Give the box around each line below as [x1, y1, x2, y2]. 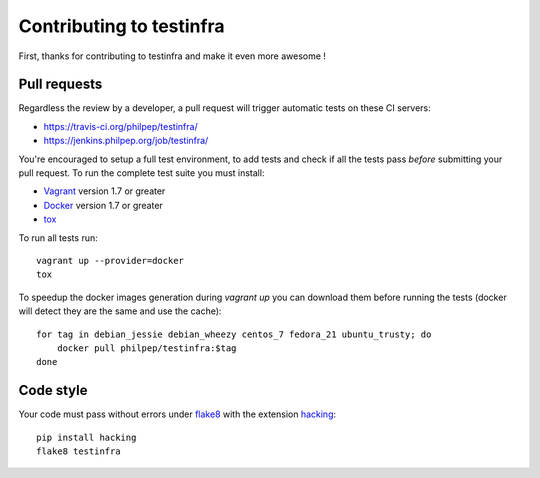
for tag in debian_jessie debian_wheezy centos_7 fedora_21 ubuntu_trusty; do [36, 328, 432, 340]
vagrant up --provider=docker [36, 255, 185, 266]
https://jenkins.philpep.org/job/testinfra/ [43, 135, 209, 147]
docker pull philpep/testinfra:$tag [56, 342, 237, 354]
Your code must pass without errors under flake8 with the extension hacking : [18, 408, 337, 420]
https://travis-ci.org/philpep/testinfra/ [43, 120, 199, 132]
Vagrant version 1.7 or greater [43, 185, 166, 197]
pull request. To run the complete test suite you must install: [18, 167, 265, 179]
